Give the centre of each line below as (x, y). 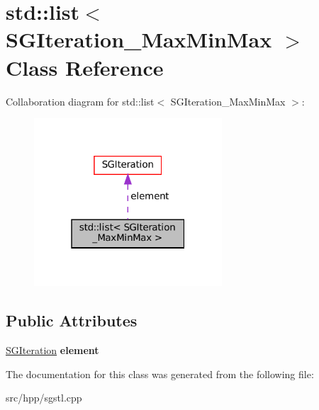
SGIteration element (52, 350)
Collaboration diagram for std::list (80, 101)
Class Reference (85, 67)
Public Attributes (72, 320)
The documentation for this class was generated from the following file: (160, 374)
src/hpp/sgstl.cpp (44, 398)
